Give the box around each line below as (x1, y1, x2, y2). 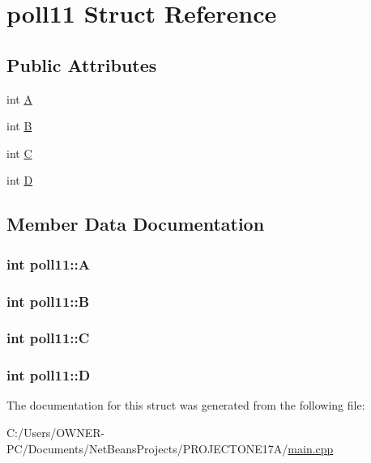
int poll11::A (6, 253, 91, 274)
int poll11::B (6, 291, 90, 311)
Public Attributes (6, 52, 157, 77)
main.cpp (288, 440, 334, 457)
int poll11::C (6, 328, 90, 348)
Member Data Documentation (6, 211, 265, 236)
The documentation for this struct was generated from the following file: (6, 397, 365, 414)
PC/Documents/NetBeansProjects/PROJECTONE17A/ (6, 440, 288, 457)
